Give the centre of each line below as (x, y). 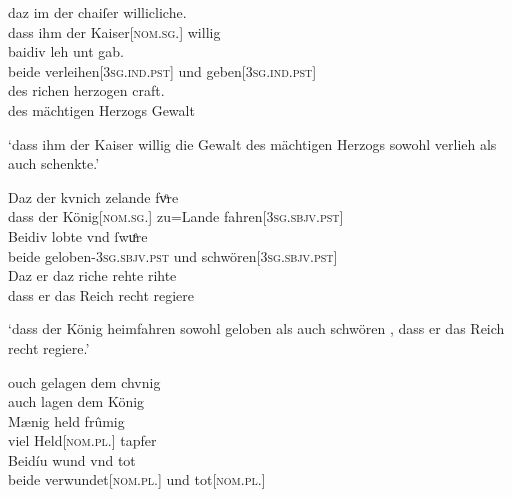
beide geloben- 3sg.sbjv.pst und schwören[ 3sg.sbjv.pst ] (173, 255)
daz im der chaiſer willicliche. (97, 12)
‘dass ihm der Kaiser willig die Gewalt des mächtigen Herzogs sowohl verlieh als (252, 143)
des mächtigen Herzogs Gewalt (101, 109)
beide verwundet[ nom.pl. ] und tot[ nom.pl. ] (137, 479)
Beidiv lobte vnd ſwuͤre (78, 235)
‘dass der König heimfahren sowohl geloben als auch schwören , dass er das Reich (256, 328)
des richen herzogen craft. (86, 90)
